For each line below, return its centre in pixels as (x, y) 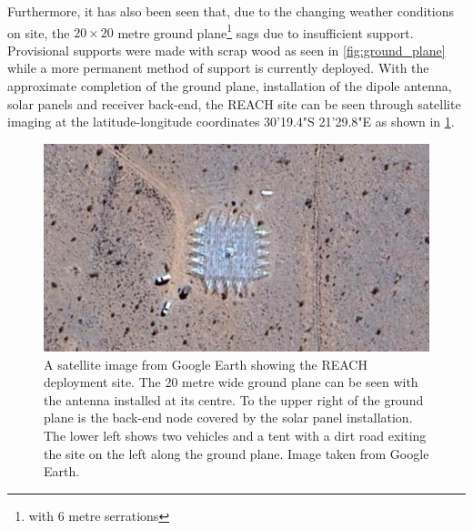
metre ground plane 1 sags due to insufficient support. (266, 31)
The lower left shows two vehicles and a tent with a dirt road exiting (235, 435)
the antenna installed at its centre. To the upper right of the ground (234, 399)
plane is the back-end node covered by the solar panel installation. (228, 418)
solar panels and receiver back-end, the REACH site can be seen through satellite (234, 103)
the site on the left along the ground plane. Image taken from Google (236, 453)
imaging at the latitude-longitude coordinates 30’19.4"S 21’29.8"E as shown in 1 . (231, 122)
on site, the (39, 32)
